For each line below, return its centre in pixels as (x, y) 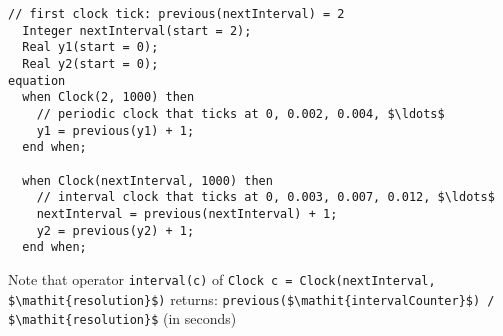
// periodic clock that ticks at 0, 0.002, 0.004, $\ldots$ (240, 113)
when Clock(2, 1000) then (108, 97)
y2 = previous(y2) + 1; (115, 230)
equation (37, 80)
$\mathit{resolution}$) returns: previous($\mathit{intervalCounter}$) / (251, 298)
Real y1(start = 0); (90, 47)
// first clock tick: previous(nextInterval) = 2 (176, 14)
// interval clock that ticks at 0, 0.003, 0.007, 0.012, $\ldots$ (265, 197)
